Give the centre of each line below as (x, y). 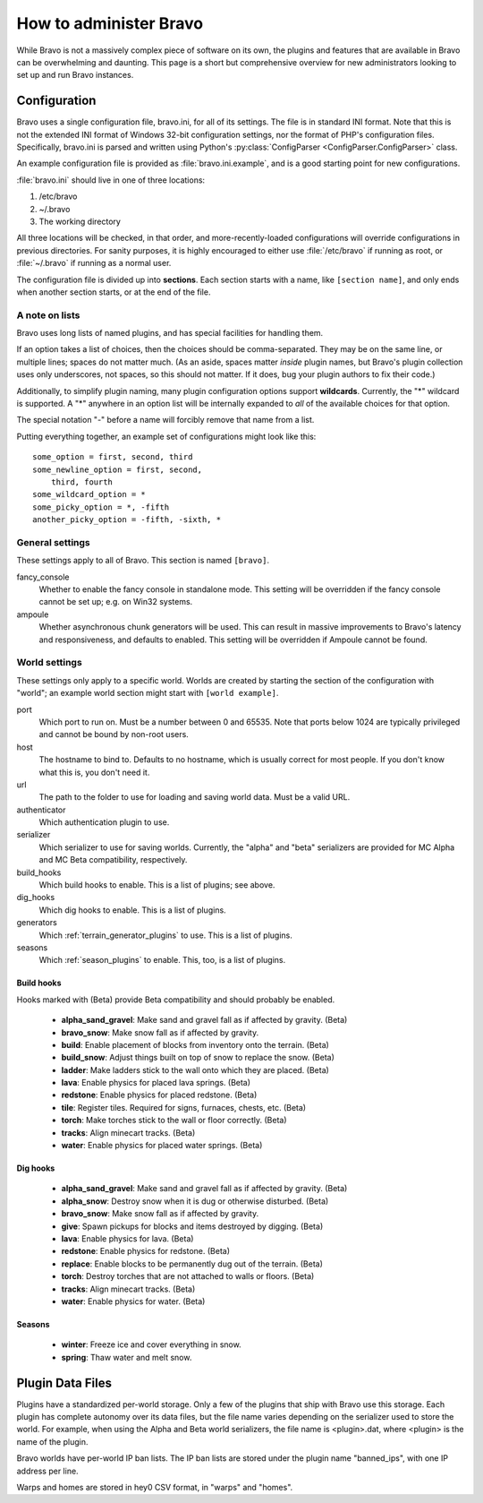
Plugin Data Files (64, 1383)
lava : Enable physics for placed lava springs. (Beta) (156, 1083)
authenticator (41, 810)
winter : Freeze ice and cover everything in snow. (151, 1344)
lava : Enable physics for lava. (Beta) (127, 1239)
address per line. (48, 1471)
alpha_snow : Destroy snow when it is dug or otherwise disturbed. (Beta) (195, 1201)
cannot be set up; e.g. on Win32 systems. (116, 602)
